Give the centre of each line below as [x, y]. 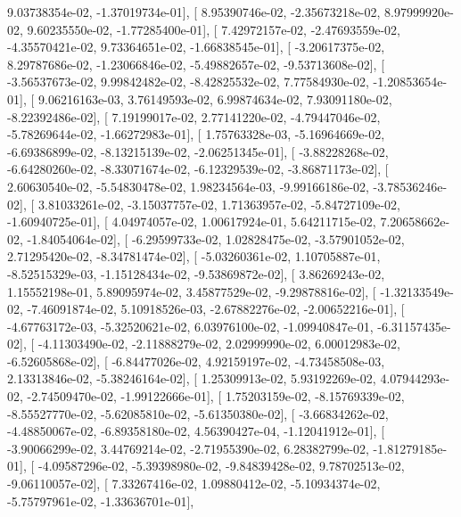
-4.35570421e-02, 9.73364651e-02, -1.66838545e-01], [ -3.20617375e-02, [196, 47]
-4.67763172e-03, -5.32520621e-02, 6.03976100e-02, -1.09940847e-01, [190, 326]
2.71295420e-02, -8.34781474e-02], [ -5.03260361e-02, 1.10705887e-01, [194, 256]
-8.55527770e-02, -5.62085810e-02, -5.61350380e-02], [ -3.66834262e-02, [198, 413]
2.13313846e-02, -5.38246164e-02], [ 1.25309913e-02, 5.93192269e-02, [192, 378]
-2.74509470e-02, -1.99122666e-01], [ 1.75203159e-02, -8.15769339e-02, [216, 396]
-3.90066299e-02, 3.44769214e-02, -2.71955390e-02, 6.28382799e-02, [188, 448]
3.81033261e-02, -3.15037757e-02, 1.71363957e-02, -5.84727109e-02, [219, 204]
